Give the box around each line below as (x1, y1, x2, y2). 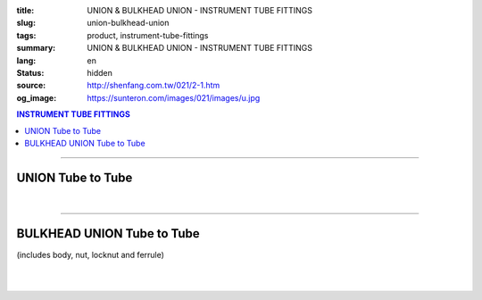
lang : (16, 54, 37, 66)
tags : (16, 29, 37, 40)
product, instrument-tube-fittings (87, 29, 209, 40)
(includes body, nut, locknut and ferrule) (16, 249, 165, 260)
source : (16, 80, 46, 91)
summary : (16, 43, 56, 54)
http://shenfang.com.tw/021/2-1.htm (87, 80, 220, 91)
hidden (87, 67, 113, 78)
